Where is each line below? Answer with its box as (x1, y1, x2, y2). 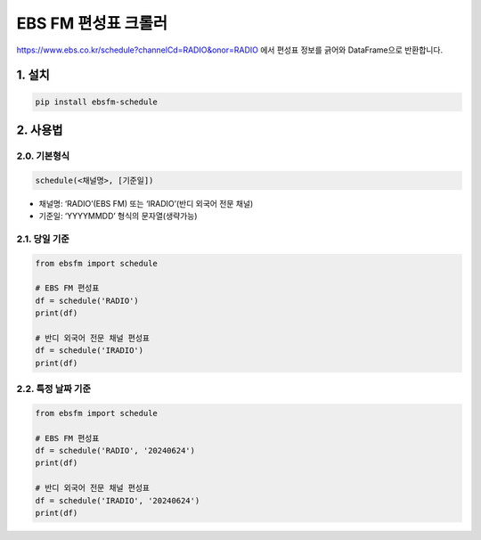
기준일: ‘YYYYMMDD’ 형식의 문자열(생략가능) (38, 210, 198, 222)
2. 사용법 (16, 122, 63, 137)
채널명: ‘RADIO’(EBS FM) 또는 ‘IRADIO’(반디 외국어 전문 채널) (38, 198, 254, 209)
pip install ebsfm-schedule (35, 96, 158, 107)
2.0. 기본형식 (16, 150, 70, 162)
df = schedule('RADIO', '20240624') (35, 446, 196, 456)
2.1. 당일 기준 (16, 233, 70, 245)
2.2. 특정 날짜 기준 (16, 383, 91, 396)
